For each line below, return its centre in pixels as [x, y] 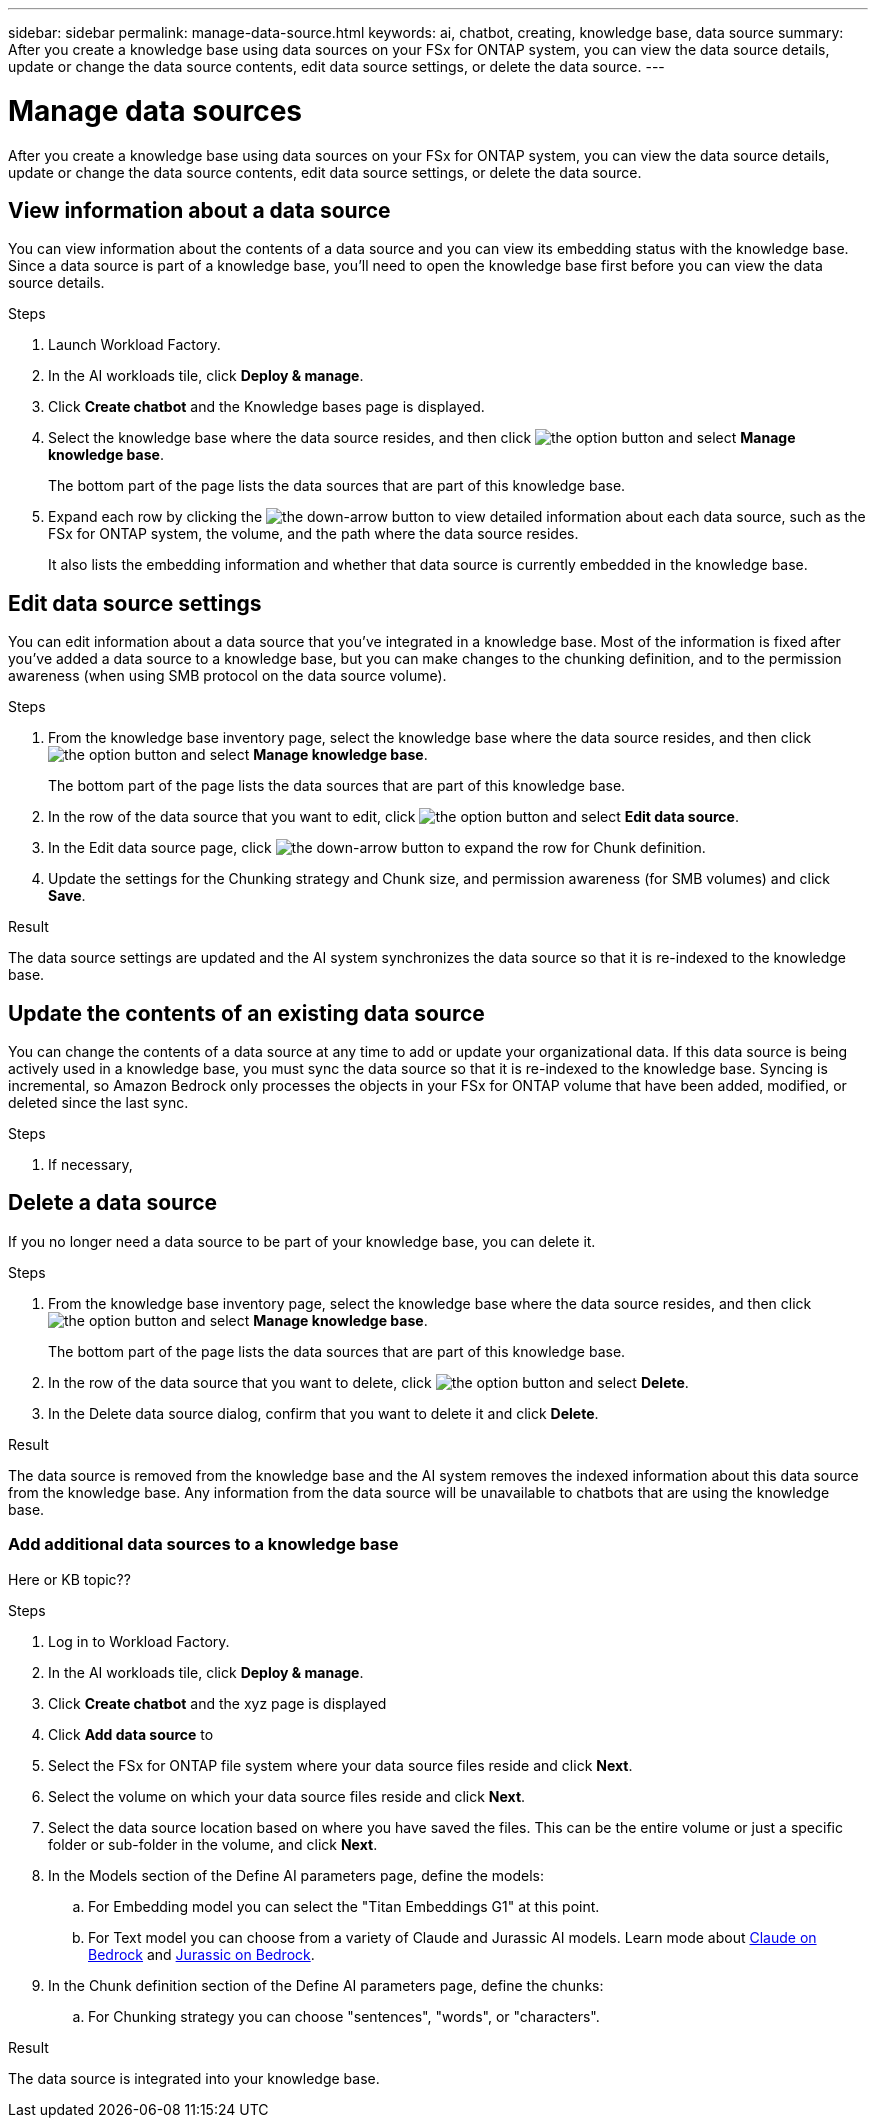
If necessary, [90, 1165]
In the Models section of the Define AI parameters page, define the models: [296, 1875]
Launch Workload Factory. [134, 345]
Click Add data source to [131, 1734]
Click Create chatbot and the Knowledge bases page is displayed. [266, 407]
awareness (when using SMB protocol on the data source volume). [227, 676]
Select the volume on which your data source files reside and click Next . [287, 1796]
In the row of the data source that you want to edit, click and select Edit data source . [393, 817]
